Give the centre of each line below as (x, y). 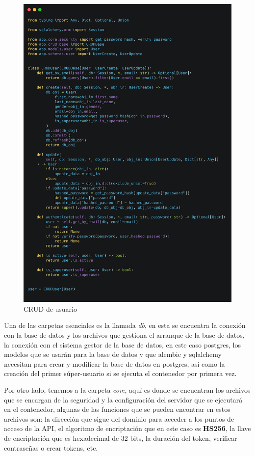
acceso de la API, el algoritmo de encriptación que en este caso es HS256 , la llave (127, 428)
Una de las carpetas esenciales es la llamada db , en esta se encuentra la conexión (125, 325)
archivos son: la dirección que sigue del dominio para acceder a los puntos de (119, 418)
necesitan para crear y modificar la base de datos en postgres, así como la (115, 363)
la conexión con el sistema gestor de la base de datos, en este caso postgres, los (122, 344)
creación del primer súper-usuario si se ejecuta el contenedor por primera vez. (120, 373)
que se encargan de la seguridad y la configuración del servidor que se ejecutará (123, 399)
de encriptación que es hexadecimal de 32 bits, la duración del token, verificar (121, 438)
